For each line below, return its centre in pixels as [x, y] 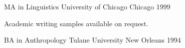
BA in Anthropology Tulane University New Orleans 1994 [92, 40]
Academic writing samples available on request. [76, 23]
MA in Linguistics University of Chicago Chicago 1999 [87, 6]
